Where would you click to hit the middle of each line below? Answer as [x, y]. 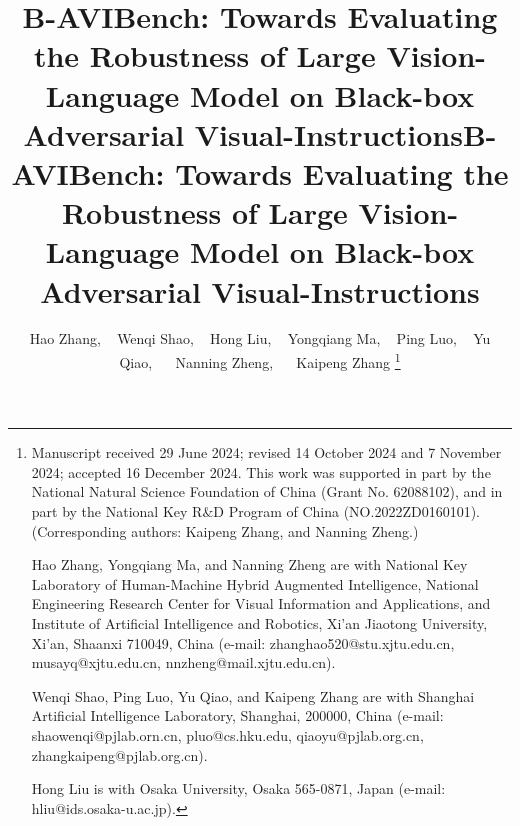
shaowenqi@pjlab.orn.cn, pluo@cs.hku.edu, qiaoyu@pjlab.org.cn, [227, 735]
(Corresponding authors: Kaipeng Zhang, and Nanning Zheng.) [225, 530]
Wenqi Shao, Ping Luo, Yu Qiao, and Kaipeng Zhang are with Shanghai [253, 695]
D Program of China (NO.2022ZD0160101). [346, 511]
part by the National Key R [117, 511]
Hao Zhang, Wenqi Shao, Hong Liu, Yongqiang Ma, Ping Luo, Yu [260, 338]
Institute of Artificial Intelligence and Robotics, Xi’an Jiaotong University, [259, 623]
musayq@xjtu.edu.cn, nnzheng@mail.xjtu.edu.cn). [183, 662]
